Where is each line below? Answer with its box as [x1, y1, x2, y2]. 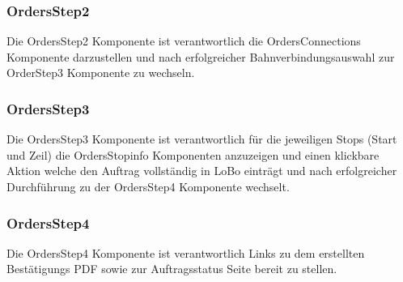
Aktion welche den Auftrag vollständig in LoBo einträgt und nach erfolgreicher [6, 162, 397, 179]
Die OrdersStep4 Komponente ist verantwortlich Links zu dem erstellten [6, 244, 365, 261]
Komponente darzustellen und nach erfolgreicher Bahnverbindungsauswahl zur [6, 48, 395, 65]
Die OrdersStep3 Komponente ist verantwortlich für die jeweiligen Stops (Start [6, 130, 397, 147]
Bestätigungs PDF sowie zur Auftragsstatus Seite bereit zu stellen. [6, 260, 337, 277]
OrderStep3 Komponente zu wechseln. [6, 64, 195, 81]
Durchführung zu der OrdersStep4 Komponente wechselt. [6, 178, 290, 194]
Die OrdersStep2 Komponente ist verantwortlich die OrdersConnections [6, 32, 361, 49]
